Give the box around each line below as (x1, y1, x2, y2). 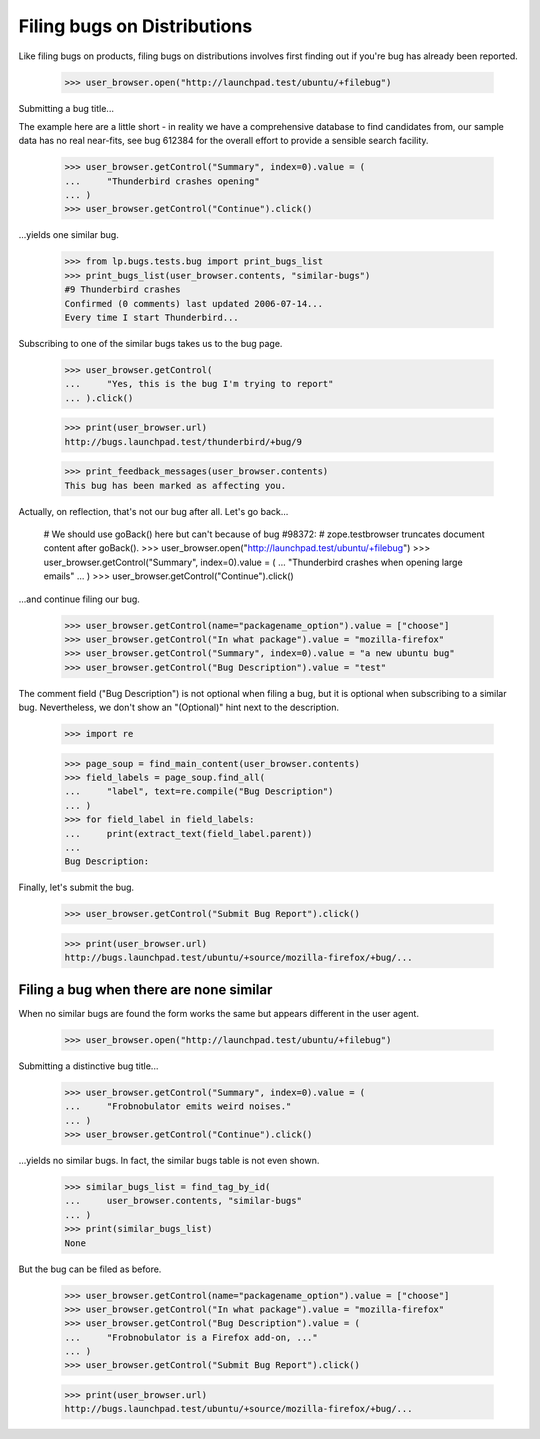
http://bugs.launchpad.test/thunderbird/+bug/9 (64, 436, 302, 447)
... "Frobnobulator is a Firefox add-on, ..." (64, 1331, 319, 1343)
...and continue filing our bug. (18, 593, 140, 605)
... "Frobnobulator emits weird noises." (64, 1101, 292, 1112)
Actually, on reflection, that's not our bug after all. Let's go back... (18, 505, 289, 517)
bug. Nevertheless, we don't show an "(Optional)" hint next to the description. (18, 701, 340, 714)
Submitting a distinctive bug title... (18, 1060, 159, 1072)
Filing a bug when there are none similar (18, 981, 273, 998)
